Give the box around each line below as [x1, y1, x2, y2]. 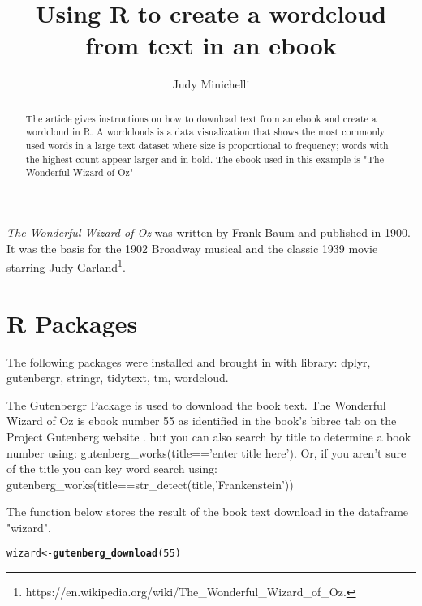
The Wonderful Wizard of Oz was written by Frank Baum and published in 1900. [6, 223, 411, 240]
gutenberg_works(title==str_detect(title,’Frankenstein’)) [6, 475, 294, 492]
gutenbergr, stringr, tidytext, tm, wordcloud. [6, 369, 229, 386]
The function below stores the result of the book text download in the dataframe [6, 503, 409, 520]
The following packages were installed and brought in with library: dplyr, [6, 353, 371, 370]
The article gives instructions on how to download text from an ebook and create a [25, 111, 377, 125]
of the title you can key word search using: [6, 460, 217, 477]
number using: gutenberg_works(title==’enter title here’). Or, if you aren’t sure [6, 444, 407, 461]
